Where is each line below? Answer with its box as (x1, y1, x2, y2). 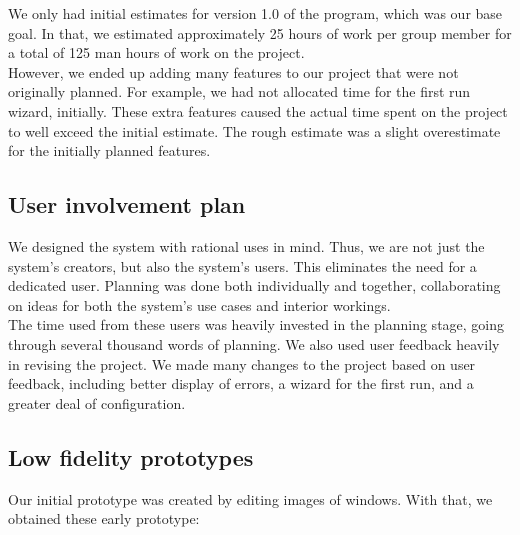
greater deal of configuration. (8, 392, 186, 413)
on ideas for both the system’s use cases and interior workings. (8, 294, 391, 315)
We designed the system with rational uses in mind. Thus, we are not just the (8, 235, 485, 256)
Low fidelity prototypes (8, 441, 254, 472)
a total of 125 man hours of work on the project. (8, 42, 305, 63)
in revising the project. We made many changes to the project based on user (8, 353, 476, 374)
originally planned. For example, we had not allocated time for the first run (8, 81, 471, 102)
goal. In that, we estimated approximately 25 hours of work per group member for (8, 22, 512, 43)
